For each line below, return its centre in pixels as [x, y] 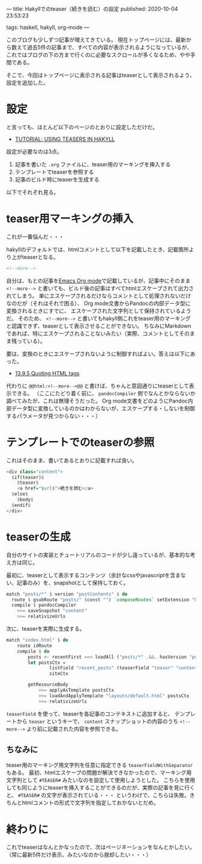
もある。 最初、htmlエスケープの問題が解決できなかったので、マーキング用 [99, 772]
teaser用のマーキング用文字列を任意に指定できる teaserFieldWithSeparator [100, 765]
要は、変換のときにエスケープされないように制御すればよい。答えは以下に [98, 354]
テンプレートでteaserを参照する [54, 172]
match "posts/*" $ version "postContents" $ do [67, 594]
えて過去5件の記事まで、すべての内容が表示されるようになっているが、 [104, 47]
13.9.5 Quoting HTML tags [47, 373]
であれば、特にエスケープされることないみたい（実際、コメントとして [93, 333]
